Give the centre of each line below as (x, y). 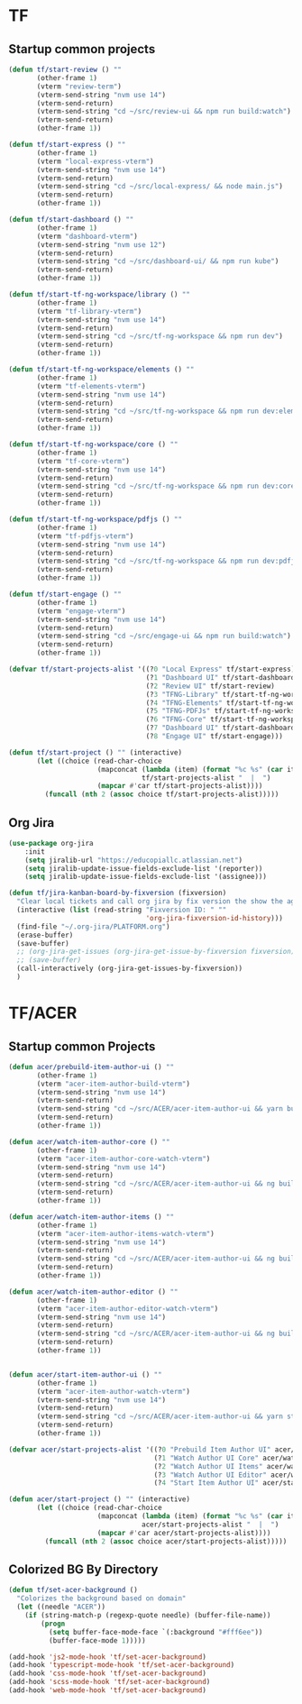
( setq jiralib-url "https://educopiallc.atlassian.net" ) (134, 860)
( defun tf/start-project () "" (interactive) (95, 752)
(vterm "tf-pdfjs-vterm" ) (85, 536)
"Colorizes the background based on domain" (101, 1599)
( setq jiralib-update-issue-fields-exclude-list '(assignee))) (146, 877)
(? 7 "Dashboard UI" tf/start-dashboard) (222, 728)
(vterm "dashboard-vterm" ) (87, 236)
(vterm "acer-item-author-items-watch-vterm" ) (126, 1233)
